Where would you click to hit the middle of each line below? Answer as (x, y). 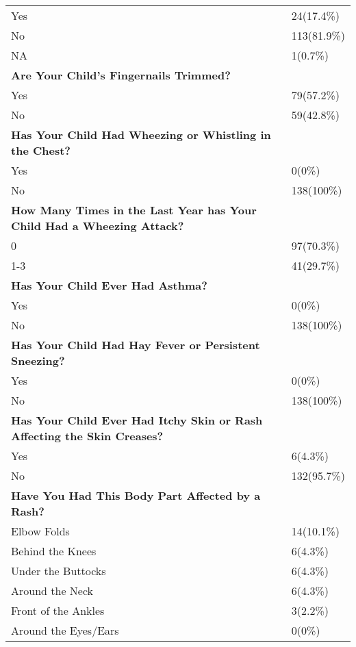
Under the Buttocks (59, 571)
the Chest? (41, 150)
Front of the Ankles (58, 610)
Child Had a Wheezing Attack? (98, 226)
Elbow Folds (40, 531)
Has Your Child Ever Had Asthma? (109, 285)
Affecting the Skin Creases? (87, 436)
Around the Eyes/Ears (65, 630)
